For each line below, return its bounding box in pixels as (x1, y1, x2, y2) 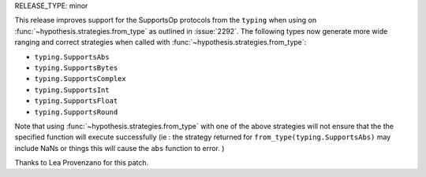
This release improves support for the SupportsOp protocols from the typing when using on (14, 16, 317, 25)
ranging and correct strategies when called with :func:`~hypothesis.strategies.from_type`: (14, 38, 307, 47)
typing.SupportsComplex (34, 75, 126, 83)
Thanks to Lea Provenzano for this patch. (14, 158, 149, 168)
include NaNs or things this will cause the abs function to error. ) (14, 143, 225, 153)
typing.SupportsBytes (34, 63, 118, 72)
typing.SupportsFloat (34, 97, 118, 105)
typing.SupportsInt (34, 85, 110, 94)
